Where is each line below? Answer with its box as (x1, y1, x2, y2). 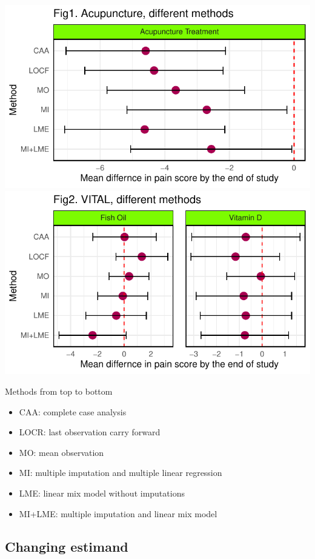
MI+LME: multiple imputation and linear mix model (19, 507, 217, 520)
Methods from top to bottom (5, 384, 113, 397)
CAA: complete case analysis (19, 405, 127, 418)
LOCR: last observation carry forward (19, 426, 161, 438)
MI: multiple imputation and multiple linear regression (19, 466, 222, 479)
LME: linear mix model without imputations (19, 486, 185, 499)
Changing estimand (5, 537, 128, 555)
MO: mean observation (19, 446, 104, 458)
